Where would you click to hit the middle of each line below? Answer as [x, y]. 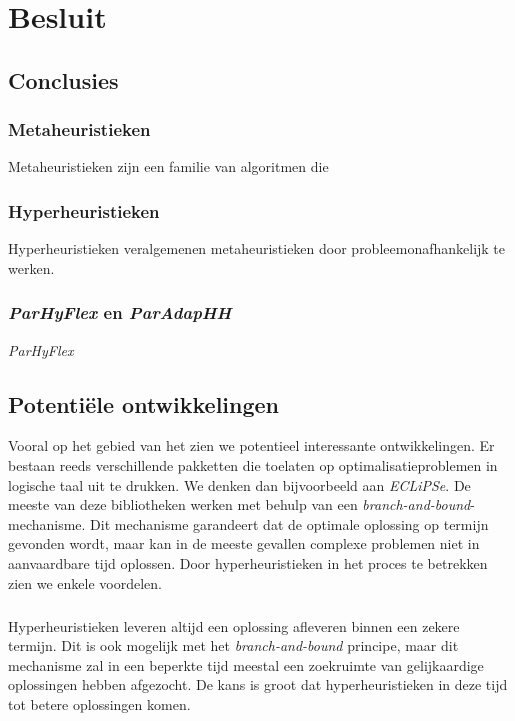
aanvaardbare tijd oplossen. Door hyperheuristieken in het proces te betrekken [248, 562]
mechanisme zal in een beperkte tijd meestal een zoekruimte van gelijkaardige [246, 664]
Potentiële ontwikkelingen [144, 403]
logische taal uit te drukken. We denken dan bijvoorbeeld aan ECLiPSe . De [239, 484]
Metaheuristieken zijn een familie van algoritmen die [168, 166]
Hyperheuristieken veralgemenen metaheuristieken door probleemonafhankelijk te [257, 248]
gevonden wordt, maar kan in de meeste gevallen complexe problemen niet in [244, 543]
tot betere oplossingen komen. [99, 703]
